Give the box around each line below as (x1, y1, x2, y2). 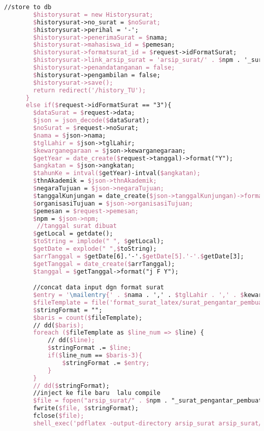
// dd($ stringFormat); (33, 382, 110, 389)
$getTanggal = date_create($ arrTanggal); (33, 260, 175, 268)
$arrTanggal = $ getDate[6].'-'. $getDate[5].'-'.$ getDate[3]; (33, 252, 244, 260)
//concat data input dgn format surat (33, 284, 164, 291)
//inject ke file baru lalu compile (33, 389, 160, 397)
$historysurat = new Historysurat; (33, 11, 153, 18)
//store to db (4, 4, 52, 11)
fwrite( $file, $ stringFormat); (33, 405, 139, 412)
